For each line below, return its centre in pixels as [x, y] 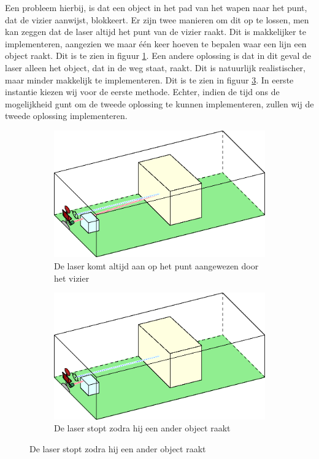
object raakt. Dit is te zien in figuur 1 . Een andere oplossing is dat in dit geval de [158, 56]
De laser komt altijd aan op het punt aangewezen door [156, 266]
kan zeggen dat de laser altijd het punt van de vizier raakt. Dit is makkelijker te [156, 32]
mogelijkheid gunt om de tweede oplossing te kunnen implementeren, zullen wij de [159, 103]
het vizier [72, 278]
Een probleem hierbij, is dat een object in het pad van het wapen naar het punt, [156, 7]
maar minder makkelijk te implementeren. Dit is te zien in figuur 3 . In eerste [149, 79]
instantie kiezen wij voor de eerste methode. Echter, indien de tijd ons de [142, 92]
